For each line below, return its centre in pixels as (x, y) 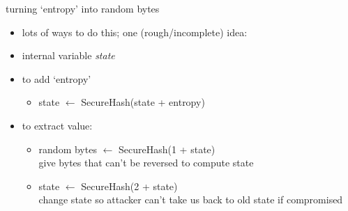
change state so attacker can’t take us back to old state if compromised (191, 200)
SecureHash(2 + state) (129, 186)
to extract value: (57, 125)
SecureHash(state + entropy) (143, 102)
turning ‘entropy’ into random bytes (83, 8)
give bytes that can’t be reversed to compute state (146, 163)
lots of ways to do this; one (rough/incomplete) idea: (135, 32)
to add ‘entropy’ (56, 78)
